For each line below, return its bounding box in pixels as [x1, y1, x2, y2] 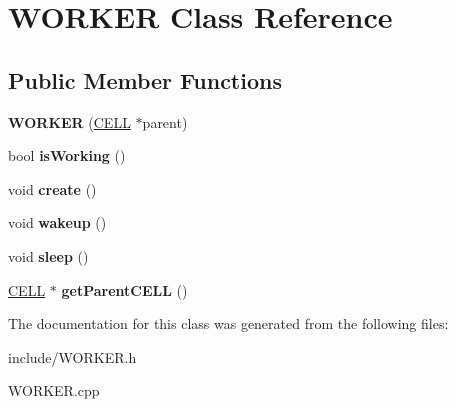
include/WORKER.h [8, 346, 137, 367]
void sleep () [8, 245, 89, 266]
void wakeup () [8, 212, 107, 233]
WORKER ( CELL [8, 111, 131, 132]
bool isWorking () [8, 145, 126, 166]
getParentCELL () [61, 279, 188, 300]
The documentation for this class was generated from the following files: [8, 313, 449, 334]
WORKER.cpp [8, 380, 100, 401]
